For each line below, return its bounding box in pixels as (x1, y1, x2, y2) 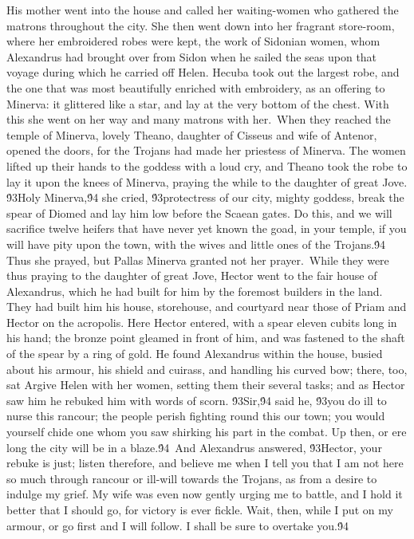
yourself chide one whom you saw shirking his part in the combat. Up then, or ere (6, 423, 407, 440)
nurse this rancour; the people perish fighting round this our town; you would (6, 407, 385, 424)
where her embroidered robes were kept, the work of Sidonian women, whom (6, 33, 380, 49)
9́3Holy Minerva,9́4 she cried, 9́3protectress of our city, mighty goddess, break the (6, 189, 404, 206)
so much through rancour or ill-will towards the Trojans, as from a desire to (6, 470, 377, 486)
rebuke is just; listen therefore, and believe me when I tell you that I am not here (6, 454, 404, 471)
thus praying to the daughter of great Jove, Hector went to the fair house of (6, 267, 377, 284)
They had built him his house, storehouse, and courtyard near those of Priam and (6, 298, 407, 315)
